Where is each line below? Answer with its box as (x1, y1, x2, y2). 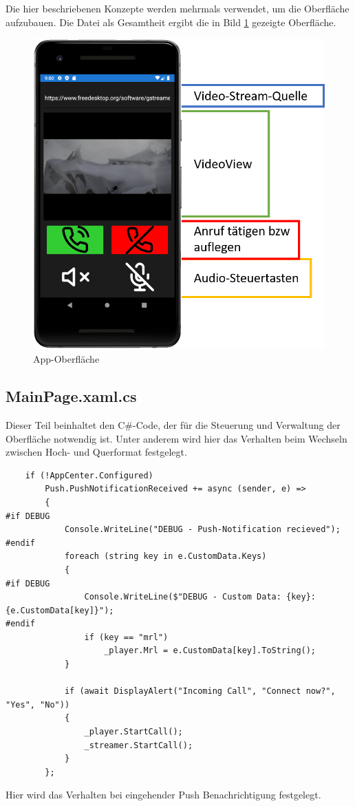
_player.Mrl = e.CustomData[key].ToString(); (104, 646, 316, 656)
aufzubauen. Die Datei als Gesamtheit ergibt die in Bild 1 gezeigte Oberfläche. (6, 14, 336, 29)
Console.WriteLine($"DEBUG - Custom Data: (84, 592, 281, 602)
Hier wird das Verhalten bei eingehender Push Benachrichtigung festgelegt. (6, 787, 321, 802)
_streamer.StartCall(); (84, 740, 193, 750)
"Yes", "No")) (6, 699, 70, 710)
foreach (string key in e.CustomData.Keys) (64, 551, 267, 562)
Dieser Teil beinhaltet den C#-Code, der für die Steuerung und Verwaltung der (6, 417, 341, 432)
